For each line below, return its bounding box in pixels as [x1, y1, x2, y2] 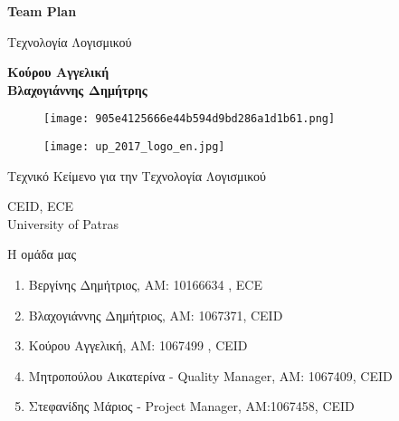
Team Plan [7, 2, 77, 20]
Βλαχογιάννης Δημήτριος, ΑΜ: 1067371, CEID [28, 305, 283, 324]
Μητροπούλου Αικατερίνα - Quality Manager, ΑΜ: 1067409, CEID [28, 366, 393, 385]
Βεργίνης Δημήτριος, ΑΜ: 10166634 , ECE [28, 275, 262, 294]
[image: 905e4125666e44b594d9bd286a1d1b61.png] [43, 112, 336, 126]
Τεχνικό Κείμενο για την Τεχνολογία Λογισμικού [7, 166, 266, 185]
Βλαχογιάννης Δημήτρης [7, 80, 147, 99]
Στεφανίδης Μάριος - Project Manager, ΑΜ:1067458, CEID [28, 397, 355, 416]
